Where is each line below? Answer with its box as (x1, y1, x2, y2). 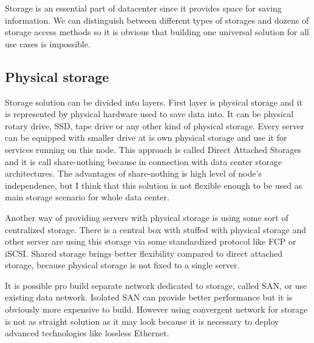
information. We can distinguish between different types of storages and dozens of (5, 13, 309, 26)
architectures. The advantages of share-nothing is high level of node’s (5, 167, 262, 180)
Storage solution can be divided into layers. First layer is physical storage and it (5, 95, 303, 108)
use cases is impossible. (5, 37, 90, 50)
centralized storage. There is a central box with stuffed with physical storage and (5, 223, 306, 236)
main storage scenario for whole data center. (5, 191, 169, 203)
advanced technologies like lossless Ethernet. (5, 327, 169, 339)
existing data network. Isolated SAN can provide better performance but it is (5, 291, 293, 304)
